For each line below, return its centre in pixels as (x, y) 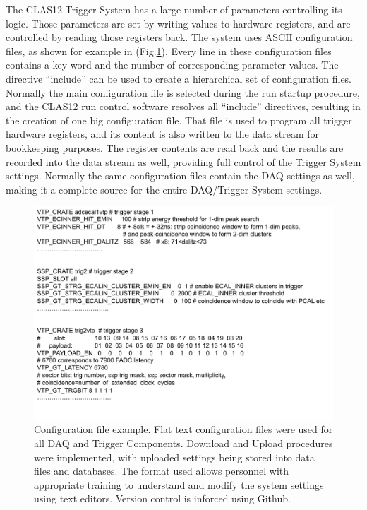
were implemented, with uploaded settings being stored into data (174, 457)
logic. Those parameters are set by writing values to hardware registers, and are (178, 23)
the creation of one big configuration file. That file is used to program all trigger (179, 120)
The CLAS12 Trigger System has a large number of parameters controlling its (174, 9)
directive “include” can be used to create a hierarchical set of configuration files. (179, 78)
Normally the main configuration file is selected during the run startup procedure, (183, 92)
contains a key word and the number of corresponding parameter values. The (172, 65)
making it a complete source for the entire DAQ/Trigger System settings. (164, 189)
